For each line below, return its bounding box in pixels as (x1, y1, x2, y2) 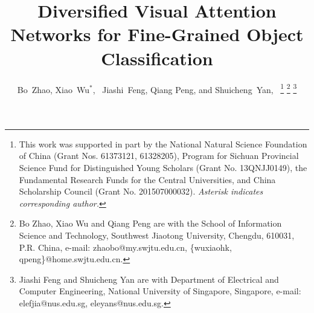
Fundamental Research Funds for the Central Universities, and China (19, 173, 276, 186)
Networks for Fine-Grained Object (10, 22, 304, 47)
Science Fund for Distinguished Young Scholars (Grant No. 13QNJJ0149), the (19, 161, 307, 173)
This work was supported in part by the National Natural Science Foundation (19, 137, 307, 150)
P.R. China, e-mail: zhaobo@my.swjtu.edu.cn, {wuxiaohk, (19, 240, 232, 253)
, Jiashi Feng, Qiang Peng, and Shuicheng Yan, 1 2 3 (92, 81, 297, 95)
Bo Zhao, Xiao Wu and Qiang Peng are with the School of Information (19, 217, 282, 230)
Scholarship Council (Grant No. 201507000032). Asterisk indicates (19, 185, 263, 198)
